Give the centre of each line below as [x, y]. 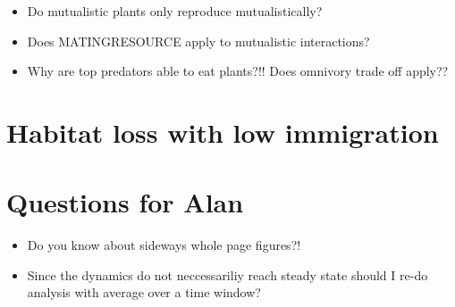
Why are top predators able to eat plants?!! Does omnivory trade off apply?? [238, 71]
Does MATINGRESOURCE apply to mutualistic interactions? [198, 41]
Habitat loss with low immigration [223, 132]
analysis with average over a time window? [144, 292]
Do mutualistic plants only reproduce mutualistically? [175, 11]
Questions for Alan [125, 202]
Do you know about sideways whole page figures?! [164, 245]
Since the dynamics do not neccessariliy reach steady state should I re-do [227, 274]
